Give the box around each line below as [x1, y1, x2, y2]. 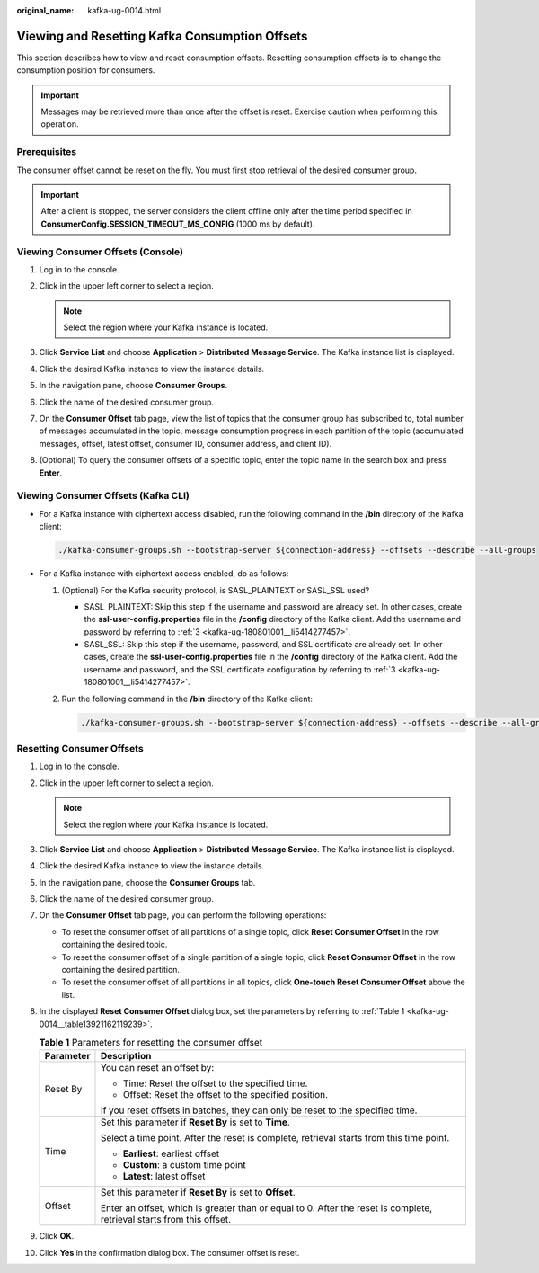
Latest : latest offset [122, 1170, 206, 1182]
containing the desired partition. [61, 965, 180, 975]
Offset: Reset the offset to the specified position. [122, 1089, 328, 1101]
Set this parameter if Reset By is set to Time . [100, 1116, 291, 1128]
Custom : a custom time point [122, 1159, 246, 1171]
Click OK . [39, 1231, 75, 1242]
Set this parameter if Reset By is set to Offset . [100, 1187, 296, 1199]
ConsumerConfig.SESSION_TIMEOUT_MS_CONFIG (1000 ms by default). [40, 218, 315, 229]
